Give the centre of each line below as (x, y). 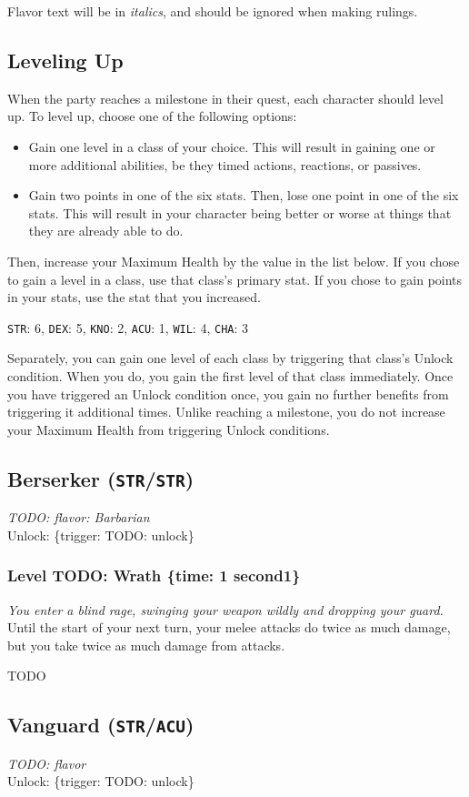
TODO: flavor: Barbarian (79, 517)
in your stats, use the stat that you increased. (134, 297)
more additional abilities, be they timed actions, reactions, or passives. (225, 164)
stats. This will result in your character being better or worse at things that (240, 212)
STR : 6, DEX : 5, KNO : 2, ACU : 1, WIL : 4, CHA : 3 (128, 327)
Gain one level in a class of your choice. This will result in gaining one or (232, 146)
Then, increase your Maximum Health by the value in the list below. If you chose (234, 261)
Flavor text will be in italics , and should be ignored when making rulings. (213, 11)
